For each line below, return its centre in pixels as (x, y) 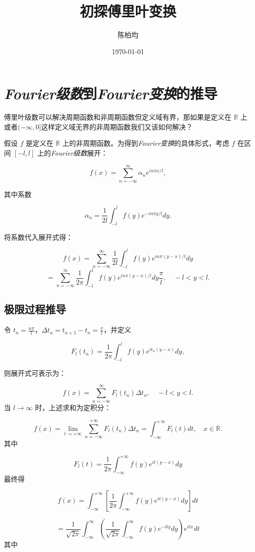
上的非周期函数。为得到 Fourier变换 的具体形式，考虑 (146, 143)
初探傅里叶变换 (128, 11)
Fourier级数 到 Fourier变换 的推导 (111, 94)
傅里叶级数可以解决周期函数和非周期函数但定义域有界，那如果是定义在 (118, 117)
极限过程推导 (35, 309)
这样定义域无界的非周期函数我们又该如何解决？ (117, 126)
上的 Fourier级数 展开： (72, 153)
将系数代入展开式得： (38, 237)
